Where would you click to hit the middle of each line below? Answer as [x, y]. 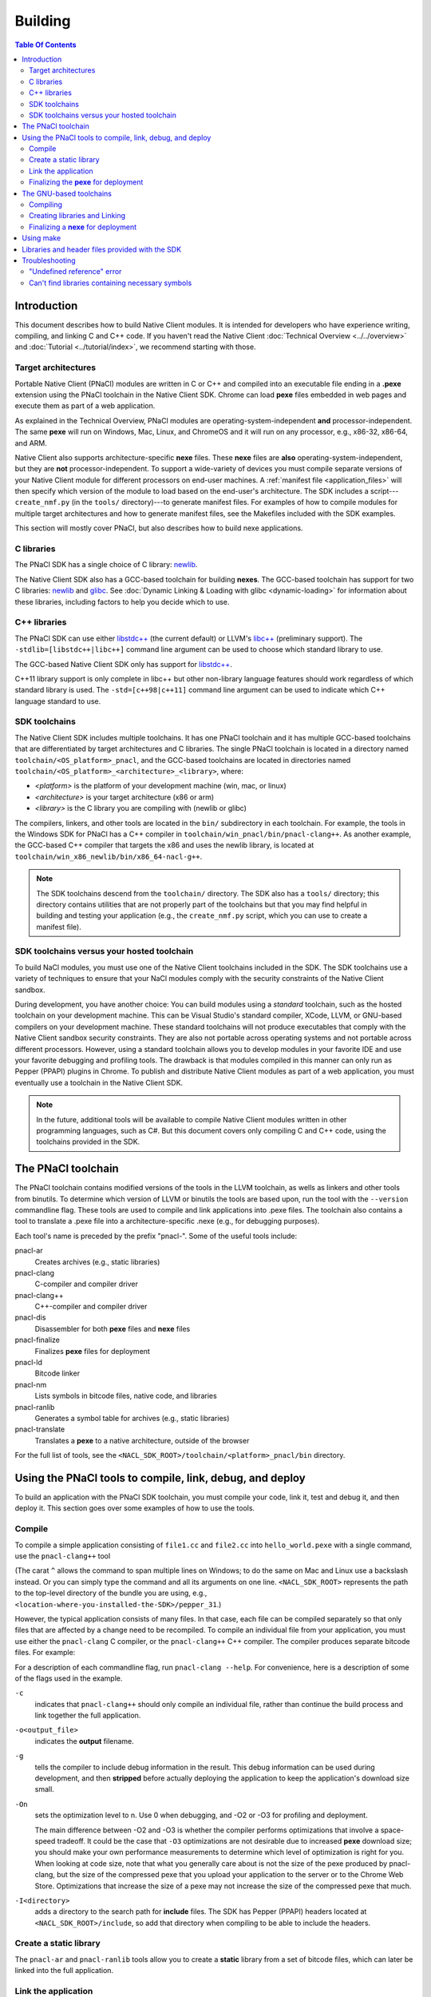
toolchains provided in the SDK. [88, 1141]
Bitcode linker [57, 1373]
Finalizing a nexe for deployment [83, 227]
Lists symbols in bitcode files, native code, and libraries [126, 1396]
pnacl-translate [40, 1429]
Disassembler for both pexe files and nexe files [113, 1328]
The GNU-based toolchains [67, 193]
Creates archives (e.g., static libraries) [97, 1261]
